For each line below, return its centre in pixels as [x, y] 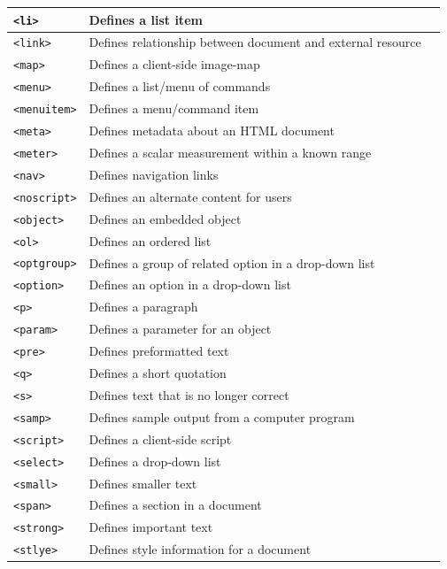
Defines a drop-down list [155, 461]
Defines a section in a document [175, 505]
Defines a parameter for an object [180, 329]
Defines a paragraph [143, 307]
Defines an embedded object [165, 218]
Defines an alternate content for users [190, 196]
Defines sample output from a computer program [222, 416]
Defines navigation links [154, 174]
